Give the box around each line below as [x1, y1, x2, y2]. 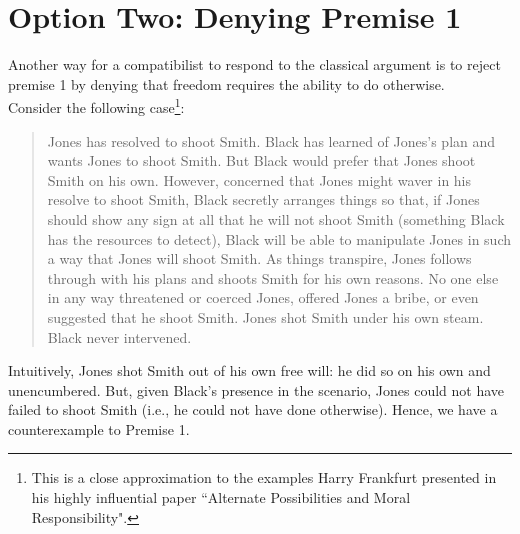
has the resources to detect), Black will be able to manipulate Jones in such [47, 228, 511, 249]
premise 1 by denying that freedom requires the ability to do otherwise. [8, 73, 445, 94]
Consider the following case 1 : [8, 94, 185, 117]
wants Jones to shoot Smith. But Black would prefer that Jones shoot [47, 150, 476, 171]
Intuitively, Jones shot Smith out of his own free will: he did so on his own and [8, 360, 491, 381]
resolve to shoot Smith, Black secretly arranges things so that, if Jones [47, 189, 480, 210]
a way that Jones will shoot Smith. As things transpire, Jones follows [47, 248, 472, 269]
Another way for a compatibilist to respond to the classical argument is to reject [8, 54, 501, 75]
